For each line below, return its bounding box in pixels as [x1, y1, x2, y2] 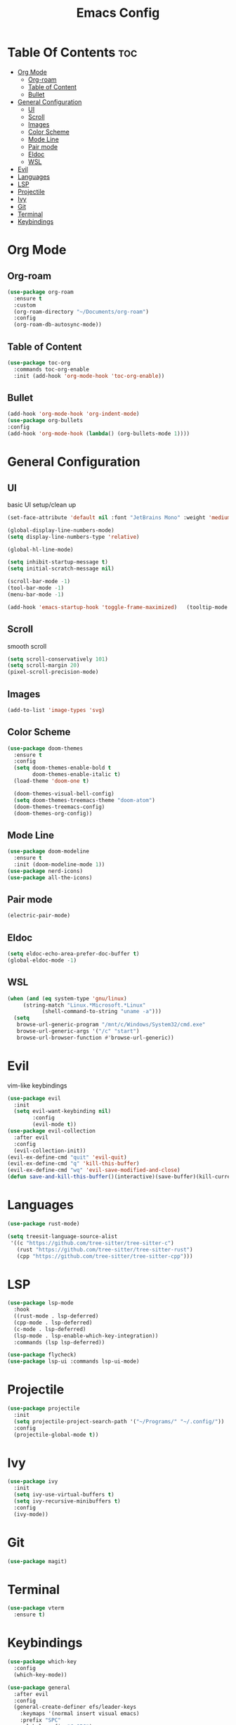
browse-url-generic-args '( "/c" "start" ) [16, 1028, 140, 1035]
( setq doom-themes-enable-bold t [13, 765, 112, 772]
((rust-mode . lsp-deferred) [13, 1313, 99, 1320]
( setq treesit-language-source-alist [7, 1233, 118, 1240]
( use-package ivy [7, 1478, 58, 1485]
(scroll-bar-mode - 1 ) [7, 578, 71, 585]
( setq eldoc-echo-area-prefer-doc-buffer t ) [7, 950, 140, 957]
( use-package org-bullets [7, 417, 83, 424]
